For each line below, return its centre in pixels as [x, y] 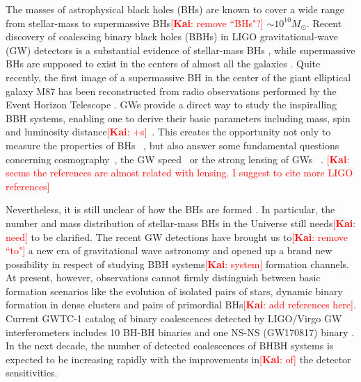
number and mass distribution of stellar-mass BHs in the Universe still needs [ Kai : [181, 223]
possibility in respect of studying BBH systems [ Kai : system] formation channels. [177, 264]
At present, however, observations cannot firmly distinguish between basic [163, 277]
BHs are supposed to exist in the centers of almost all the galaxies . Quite [163, 64]
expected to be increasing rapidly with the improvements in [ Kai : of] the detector [178, 359]
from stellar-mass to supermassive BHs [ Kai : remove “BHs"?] [135, 23]
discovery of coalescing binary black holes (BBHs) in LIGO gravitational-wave [172, 36]
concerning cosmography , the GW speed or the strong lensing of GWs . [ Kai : [178, 159]
